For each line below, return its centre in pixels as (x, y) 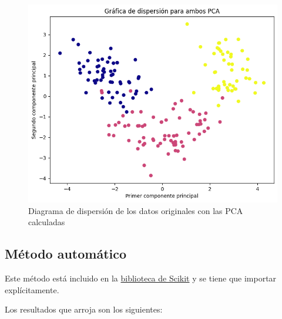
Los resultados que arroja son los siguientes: (84, 309)
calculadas (47, 222)
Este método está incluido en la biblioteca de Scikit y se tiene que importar (141, 278)
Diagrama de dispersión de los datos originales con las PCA (136, 210)
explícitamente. (32, 289)
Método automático (66, 254)
